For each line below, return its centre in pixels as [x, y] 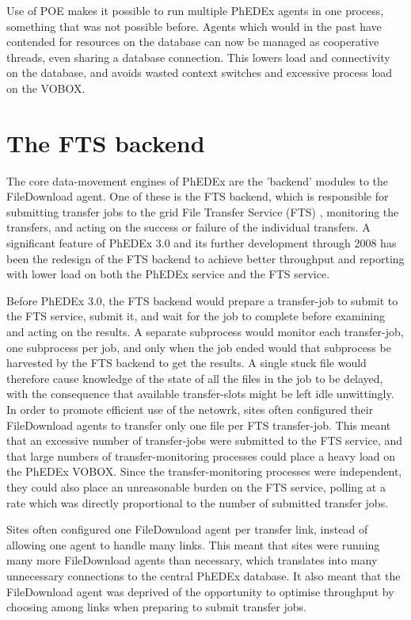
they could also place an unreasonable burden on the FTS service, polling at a [196, 486]
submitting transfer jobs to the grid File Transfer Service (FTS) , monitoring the [203, 211]
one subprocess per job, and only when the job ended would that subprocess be [199, 347]
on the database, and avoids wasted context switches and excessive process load [200, 73]
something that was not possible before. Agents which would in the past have [194, 26]
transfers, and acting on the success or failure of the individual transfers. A [188, 227]
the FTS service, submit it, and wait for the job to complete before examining [196, 316]
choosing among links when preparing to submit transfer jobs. [156, 607]
